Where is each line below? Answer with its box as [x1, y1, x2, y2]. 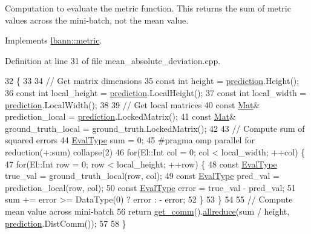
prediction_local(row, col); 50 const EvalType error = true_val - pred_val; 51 [5, 181, 296, 193]
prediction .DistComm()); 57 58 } [5, 216, 126, 229]
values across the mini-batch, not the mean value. [5, 13, 189, 26]
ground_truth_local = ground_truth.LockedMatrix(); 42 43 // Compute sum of [5, 122, 305, 134]
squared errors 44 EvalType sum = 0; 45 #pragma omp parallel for [5, 134, 255, 146]
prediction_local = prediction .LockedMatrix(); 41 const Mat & [5, 110, 237, 123]
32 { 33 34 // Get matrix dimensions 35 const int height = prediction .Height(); [5, 74, 300, 87]
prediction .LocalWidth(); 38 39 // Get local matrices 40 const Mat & [5, 98, 260, 111]
